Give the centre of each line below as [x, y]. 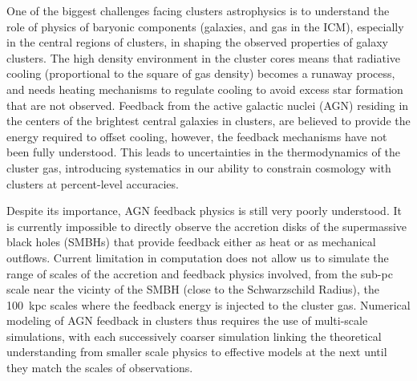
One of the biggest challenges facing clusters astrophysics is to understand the [198, 10]
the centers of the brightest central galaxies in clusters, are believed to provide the [208, 121]
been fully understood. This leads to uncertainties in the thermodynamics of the [203, 152]
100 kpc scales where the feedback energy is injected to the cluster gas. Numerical [208, 304]
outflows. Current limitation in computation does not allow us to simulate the [198, 257]
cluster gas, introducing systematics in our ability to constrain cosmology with [199, 167]
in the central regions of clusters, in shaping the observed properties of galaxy [197, 42]
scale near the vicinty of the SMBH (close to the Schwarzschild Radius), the [193, 289]
